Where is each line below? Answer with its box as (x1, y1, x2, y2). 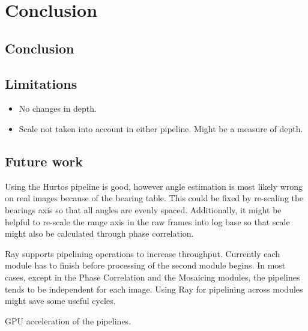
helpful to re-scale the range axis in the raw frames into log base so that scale (5, 215, 290, 228)
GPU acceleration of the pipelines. (5, 314, 131, 327)
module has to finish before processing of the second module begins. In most (5, 259, 286, 272)
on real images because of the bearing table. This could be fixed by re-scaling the (5, 192, 304, 204)
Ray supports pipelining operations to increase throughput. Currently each (5, 247, 280, 260)
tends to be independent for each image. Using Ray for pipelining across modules (5, 282, 303, 295)
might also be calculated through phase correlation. (5, 227, 194, 240)
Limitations (5, 74, 77, 93)
